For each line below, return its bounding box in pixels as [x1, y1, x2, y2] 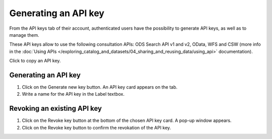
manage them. [9, 32, 40, 38]
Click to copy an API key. [9, 58, 61, 64]
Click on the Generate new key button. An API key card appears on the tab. [22, 84, 178, 90]
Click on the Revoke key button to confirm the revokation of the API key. [22, 124, 171, 130]
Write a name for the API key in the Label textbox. [22, 91, 125, 97]
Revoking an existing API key [9, 104, 102, 113]
